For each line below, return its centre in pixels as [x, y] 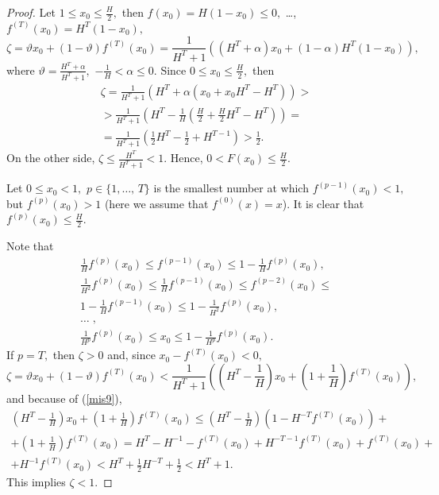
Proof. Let [31, 12]
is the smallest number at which [231, 188]
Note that [30, 246]
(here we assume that [156, 203]
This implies [36, 482]
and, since [131, 355]
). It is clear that [323, 203]
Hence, [187, 158]
